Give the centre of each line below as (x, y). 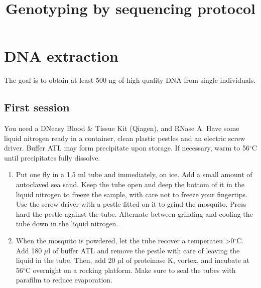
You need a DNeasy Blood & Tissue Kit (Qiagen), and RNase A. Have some (122, 128)
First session (37, 107)
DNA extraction (61, 56)
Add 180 (29, 250)
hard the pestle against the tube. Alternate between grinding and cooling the (134, 213)
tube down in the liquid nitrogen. (67, 224)
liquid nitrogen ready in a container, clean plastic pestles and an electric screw (125, 138)
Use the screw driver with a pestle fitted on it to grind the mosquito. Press (131, 204)
